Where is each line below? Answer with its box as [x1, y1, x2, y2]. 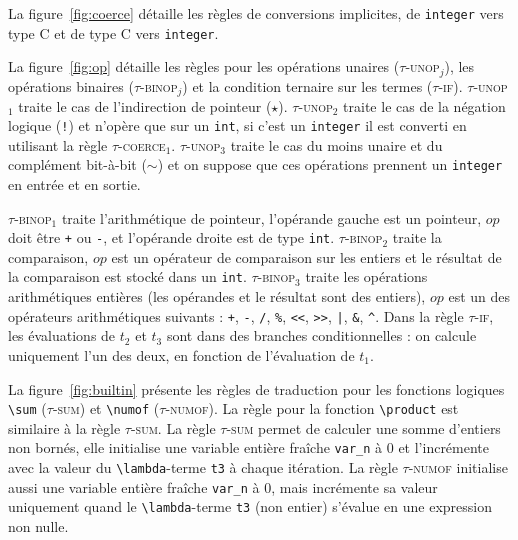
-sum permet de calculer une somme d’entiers [226, 417, 501, 438]
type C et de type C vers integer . [8, 22, 219, 43]
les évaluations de [8, 325, 116, 346]
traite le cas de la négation [343, 95, 506, 116]
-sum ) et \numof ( [52, 398, 160, 419]
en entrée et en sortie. [8, 174, 141, 194]
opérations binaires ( [8, 75, 134, 96]
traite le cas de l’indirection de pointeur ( [18, 95, 272, 116]
